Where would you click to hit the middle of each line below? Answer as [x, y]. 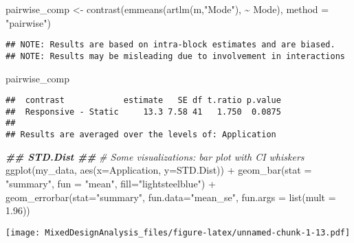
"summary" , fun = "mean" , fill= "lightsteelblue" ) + [111, 183]
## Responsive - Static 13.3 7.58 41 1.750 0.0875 [143, 112]
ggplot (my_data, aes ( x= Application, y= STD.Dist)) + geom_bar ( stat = [159, 170]
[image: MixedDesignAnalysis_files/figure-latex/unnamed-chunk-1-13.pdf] [178, 232]
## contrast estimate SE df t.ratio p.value [143, 101]
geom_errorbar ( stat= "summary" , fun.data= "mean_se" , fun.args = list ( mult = [171, 197]
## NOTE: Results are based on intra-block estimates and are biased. [170, 45]
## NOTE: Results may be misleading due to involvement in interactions [175, 56]
